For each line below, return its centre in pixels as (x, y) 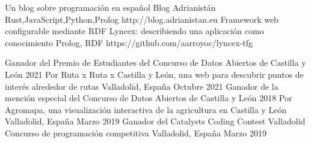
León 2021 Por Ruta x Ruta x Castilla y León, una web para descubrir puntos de (154, 74)
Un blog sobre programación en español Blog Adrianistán (110, 7)
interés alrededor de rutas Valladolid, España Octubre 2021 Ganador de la (142, 86)
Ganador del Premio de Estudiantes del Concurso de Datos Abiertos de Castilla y (155, 63)
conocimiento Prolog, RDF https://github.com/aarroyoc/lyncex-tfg (129, 42)
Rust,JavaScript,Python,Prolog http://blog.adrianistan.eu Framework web (142, 19)
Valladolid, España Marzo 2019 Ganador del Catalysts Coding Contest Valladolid (155, 121)
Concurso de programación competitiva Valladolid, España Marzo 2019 (136, 133)
